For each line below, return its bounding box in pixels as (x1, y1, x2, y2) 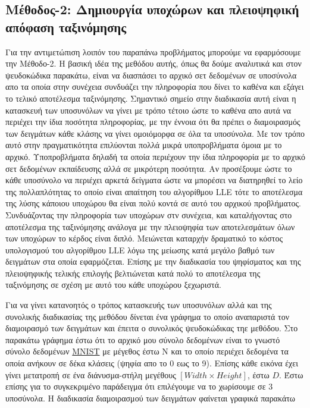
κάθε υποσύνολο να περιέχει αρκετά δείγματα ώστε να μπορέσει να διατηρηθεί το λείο (5, 174, 303, 186)
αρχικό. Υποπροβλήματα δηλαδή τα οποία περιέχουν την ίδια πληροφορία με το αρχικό (5, 150, 305, 162)
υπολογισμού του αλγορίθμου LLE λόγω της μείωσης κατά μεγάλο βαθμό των (5, 243, 275, 256)
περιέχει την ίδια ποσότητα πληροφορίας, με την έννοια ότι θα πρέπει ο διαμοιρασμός (5, 115, 300, 128)
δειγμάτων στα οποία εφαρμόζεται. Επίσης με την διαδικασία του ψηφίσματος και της (5, 255, 301, 268)
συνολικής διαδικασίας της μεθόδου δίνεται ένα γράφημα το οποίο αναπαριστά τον (5, 310, 290, 322)
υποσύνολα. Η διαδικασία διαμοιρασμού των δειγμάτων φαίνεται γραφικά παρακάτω (5, 391, 296, 404)
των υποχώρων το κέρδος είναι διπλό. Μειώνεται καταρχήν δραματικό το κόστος (5, 232, 283, 244)
